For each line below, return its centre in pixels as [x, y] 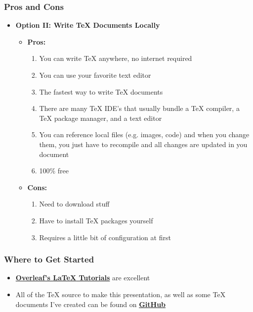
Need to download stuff [74, 204]
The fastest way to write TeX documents [101, 91]
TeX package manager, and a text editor [101, 118]
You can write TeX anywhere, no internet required [116, 58]
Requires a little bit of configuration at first [105, 237]
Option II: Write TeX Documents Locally [88, 25]
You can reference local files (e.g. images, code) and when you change [144, 134]
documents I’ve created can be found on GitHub [91, 304]
